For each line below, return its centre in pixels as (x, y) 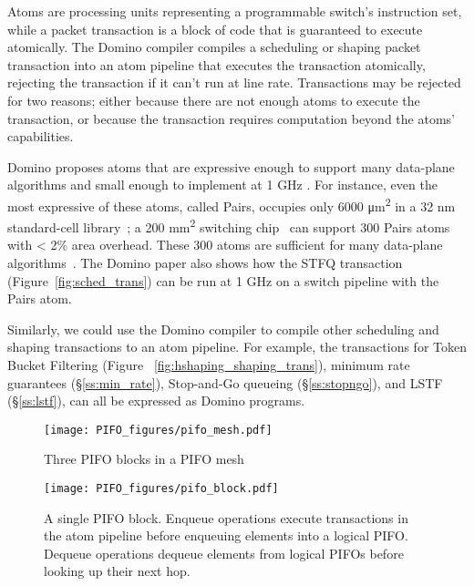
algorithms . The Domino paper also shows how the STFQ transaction (205, 263)
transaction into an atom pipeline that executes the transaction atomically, (216, 64)
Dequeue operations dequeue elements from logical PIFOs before (224, 553)
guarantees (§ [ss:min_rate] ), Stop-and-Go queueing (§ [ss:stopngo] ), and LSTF (225, 382)
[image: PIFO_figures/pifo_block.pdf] (161, 489)
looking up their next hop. (117, 571)
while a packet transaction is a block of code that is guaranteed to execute (215, 29)
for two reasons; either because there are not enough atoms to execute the (214, 100)
